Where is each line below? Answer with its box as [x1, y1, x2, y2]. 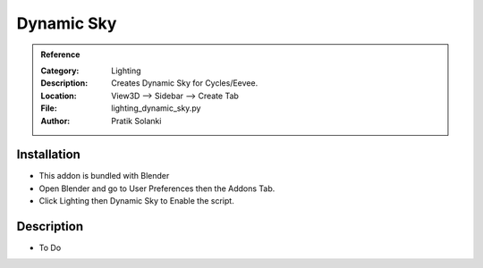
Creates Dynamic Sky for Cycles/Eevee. [111, 78, 258, 88]
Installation [16, 147, 80, 163]
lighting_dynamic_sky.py [111, 103, 201, 113]
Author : [40, 115, 71, 126]
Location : [40, 90, 77, 101]
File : [40, 103, 57, 113]
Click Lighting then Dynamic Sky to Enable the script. [38, 196, 234, 206]
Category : [40, 65, 80, 76]
